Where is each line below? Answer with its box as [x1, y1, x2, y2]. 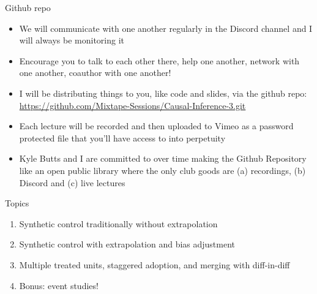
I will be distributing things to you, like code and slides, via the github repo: [19, 86, 307, 99]
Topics [5, 197, 29, 209]
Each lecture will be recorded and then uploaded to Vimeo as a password [19, 119, 294, 132]
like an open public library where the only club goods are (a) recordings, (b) [19, 164, 306, 176]
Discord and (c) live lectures [19, 176, 125, 189]
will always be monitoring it [19, 34, 125, 47]
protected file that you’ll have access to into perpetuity [19, 131, 226, 144]
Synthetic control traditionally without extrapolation [19, 217, 218, 230]
